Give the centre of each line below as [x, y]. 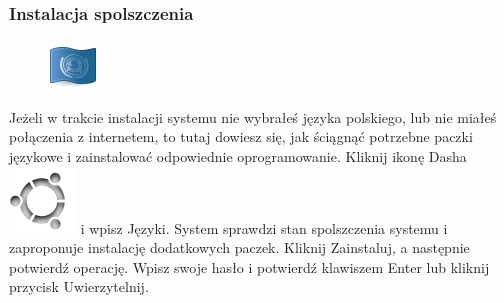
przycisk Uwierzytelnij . [79, 286]
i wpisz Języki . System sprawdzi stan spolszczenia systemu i [264, 227]
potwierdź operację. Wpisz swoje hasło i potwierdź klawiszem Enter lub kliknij [249, 266]
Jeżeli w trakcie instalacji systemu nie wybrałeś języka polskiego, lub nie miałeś [253, 116]
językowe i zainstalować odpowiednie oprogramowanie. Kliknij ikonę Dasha [238, 156]
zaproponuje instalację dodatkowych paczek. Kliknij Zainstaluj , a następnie [239, 247]
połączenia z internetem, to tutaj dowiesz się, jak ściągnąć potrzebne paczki [241, 136]
